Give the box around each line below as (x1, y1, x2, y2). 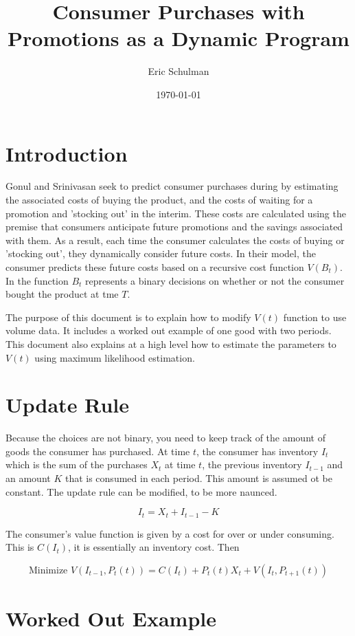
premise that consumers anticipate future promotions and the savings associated (5, 219, 343, 234)
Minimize (28, 565, 68, 575)
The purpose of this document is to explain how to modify (5, 309, 251, 324)
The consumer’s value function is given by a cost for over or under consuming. (5, 526, 334, 540)
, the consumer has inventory (196, 443, 319, 458)
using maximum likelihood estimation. (34, 350, 195, 364)
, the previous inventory (202, 457, 302, 472)
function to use (283, 309, 347, 324)
